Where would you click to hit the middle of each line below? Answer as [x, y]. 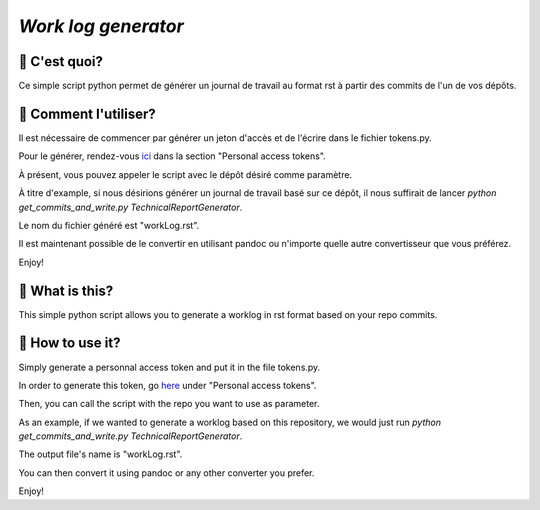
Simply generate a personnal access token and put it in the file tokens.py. [169, 367]
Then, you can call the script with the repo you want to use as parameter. [169, 404]
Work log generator [101, 26]
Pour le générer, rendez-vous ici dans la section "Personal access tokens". [172, 156]
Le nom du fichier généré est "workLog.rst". [109, 225]
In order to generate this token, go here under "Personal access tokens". [167, 385]
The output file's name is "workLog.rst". [100, 454]
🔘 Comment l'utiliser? [87, 113]
